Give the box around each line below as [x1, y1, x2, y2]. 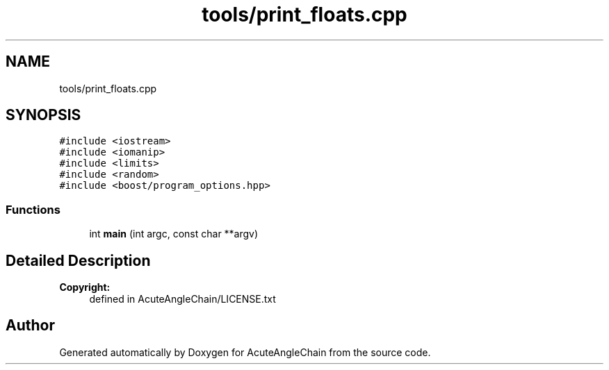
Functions [6, 202, 60, 217]
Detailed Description [6, 251, 151, 269]
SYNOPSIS [6, 106, 81, 124]
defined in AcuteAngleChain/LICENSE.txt [89, 293, 276, 305]
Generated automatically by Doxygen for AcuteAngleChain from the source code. [59, 346, 431, 358]
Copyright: [59, 281, 111, 294]
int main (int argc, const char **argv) [89, 228, 259, 240]
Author [6, 317, 55, 335]
